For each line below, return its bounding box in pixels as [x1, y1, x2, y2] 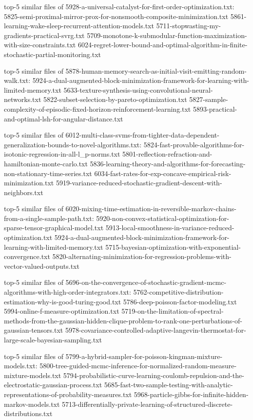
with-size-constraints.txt [4, 40, 76, 50]
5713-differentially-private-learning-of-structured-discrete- [62, 399, 233, 409]
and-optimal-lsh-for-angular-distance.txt [4, 113, 123, 123]
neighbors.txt [4, 187, 43, 197]
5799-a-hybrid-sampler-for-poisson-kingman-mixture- [65, 351, 223, 361]
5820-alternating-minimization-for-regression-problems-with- [52, 251, 232, 261]
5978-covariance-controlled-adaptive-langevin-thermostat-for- [65, 325, 246, 335]
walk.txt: [4, 75, 31, 85]
